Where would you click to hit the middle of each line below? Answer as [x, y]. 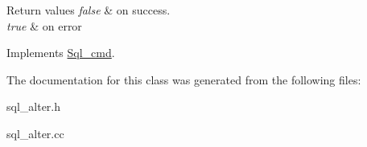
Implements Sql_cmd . [61, 53]
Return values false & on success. [89, 10]
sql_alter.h [34, 106]
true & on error [44, 25]
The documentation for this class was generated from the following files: [184, 79]
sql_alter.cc [35, 133]
